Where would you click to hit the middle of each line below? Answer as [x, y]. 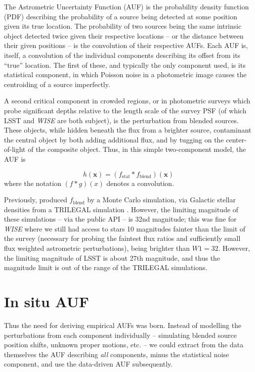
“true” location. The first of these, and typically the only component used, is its [125, 65]
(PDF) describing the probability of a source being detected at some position [121, 16]
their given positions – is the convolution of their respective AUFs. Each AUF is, [126, 45]
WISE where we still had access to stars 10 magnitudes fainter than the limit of [125, 228]
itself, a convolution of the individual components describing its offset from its [122, 55]
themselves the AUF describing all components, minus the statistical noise [117, 354]
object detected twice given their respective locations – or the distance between [124, 35]
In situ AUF [47, 302]
